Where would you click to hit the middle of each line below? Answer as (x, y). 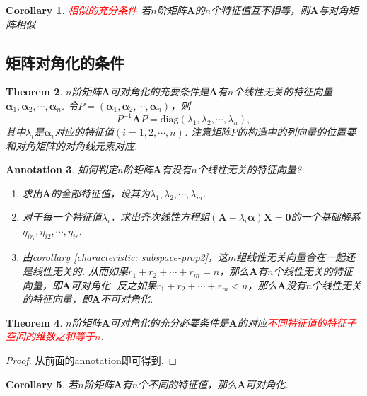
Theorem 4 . (34, 322)
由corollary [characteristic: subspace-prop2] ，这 (125, 257)
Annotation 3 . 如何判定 (62, 169)
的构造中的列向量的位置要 (297, 132)
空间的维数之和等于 (50, 336)
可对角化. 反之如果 (113, 285)
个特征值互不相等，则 (261, 10)
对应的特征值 (84, 132)
